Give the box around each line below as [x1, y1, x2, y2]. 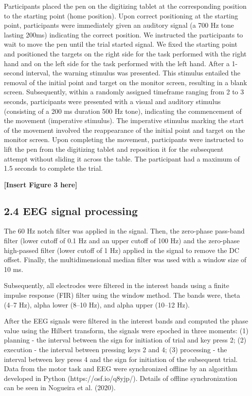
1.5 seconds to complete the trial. [4, 163, 103, 173]
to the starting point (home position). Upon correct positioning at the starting [4, 10, 238, 20]
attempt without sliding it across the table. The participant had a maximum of [4, 153, 240, 163]
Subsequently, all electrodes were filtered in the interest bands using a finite [4, 280, 229, 290]
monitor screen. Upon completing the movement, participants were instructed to [4, 134, 243, 144]
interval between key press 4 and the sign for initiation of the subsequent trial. [4, 354, 238, 364]
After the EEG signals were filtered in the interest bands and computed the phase [4, 316, 248, 326]
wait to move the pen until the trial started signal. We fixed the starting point [4, 39, 237, 49]
